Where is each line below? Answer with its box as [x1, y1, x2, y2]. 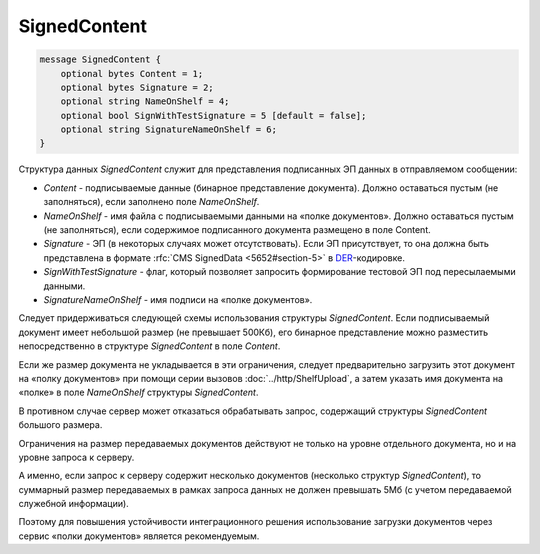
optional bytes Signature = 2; [60, 81, 214, 93]
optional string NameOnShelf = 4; [60, 96, 230, 107]
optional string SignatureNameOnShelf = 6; [60, 124, 277, 135]
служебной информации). [18, 498, 129, 510]
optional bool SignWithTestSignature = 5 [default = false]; [60, 110, 367, 121]
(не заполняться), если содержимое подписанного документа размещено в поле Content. [43, 224, 432, 236]
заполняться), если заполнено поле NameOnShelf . [43, 196, 260, 208]
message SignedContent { [39, 54, 162, 65]
